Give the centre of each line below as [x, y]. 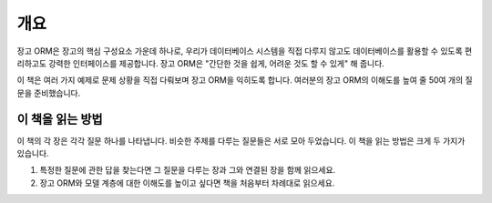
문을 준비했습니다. [49, 93]
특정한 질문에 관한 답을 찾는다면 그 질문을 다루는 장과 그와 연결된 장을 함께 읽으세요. [188, 170]
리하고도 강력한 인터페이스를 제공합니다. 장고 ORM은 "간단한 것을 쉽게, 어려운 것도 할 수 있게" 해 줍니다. [200, 63]
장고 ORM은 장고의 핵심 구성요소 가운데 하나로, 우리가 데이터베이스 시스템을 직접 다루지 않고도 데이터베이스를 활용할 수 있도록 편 [245, 51]
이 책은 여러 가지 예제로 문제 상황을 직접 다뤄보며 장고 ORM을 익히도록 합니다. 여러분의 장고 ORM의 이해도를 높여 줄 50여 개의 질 [245, 80]
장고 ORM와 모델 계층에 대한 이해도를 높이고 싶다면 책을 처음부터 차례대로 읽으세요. [187, 183]
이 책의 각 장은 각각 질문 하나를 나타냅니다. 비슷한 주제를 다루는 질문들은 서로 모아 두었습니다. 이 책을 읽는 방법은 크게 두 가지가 [241, 140]
